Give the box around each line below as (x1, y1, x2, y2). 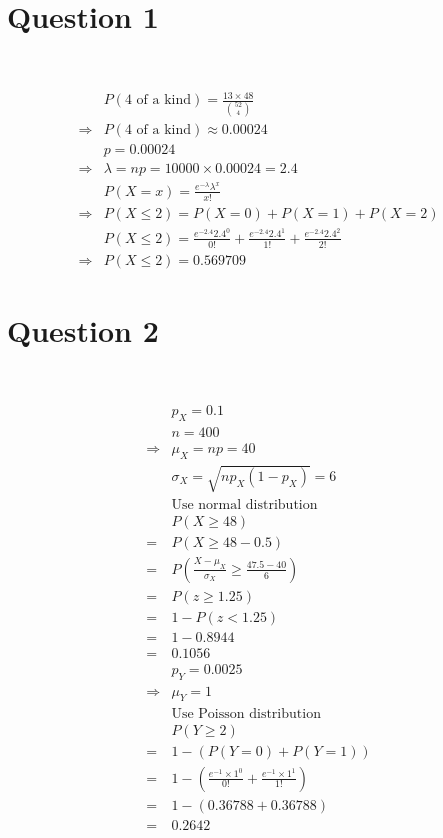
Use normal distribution (171, 497, 318, 512)
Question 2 (7, 309, 159, 350)
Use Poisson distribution (171, 706, 321, 721)
